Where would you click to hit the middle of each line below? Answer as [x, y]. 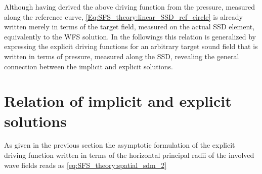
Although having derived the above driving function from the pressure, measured [129, 7]
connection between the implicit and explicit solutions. [89, 66]
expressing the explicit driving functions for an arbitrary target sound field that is [131, 46]
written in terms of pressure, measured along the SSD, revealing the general [122, 56]
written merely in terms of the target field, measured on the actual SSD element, [129, 27]
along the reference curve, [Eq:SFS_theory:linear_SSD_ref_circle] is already [123, 16]
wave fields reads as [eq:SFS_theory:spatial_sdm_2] [85, 165]
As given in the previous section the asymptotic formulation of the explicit [120, 145]
